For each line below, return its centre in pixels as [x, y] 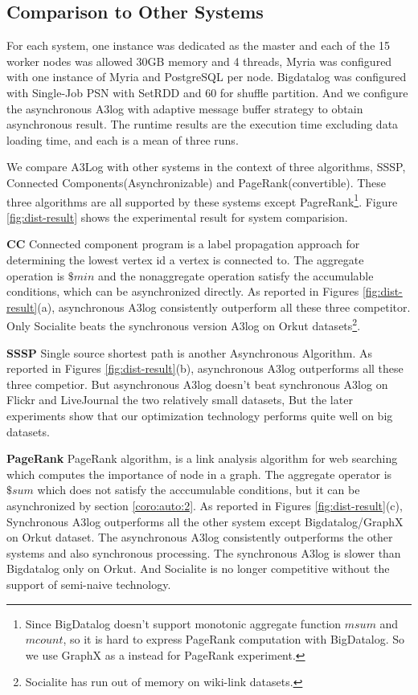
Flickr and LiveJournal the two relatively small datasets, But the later [180, 400]
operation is [36, 275]
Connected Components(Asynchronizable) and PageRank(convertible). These [197, 182]
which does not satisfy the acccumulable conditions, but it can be [199, 490]
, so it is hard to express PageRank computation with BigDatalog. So [234, 639]
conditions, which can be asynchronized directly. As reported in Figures [183, 291]
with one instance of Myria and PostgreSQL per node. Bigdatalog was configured [207, 77]
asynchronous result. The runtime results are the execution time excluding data [203, 124]
